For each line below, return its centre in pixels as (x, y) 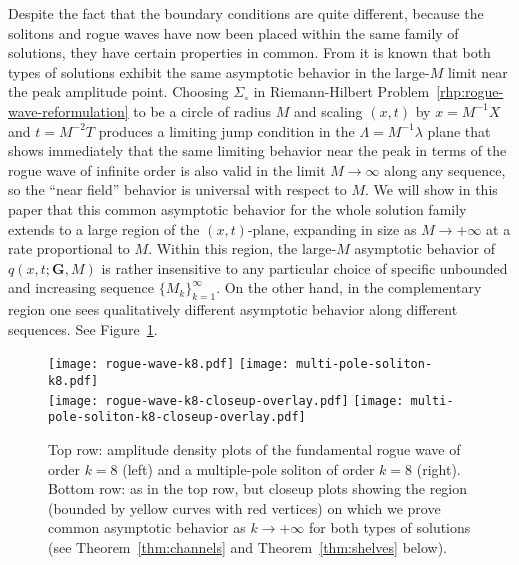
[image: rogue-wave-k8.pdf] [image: (168, 364)
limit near (477, 71)
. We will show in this (431, 189)
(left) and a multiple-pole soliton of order (248, 468)
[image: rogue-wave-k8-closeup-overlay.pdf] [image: (226, 400)
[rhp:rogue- (470, 91)
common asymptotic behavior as (147, 527)
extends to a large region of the (104, 228)
